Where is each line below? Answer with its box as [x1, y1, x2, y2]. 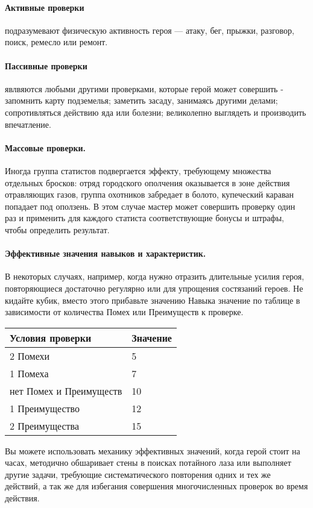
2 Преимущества [10, 418, 80, 433]
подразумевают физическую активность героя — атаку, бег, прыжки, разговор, [5, 24, 294, 36]
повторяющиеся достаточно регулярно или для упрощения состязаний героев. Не [5, 281, 303, 294]
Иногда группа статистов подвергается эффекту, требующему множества [5, 164, 271, 177]
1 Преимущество [10, 401, 80, 415]
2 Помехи [10, 348, 50, 363]
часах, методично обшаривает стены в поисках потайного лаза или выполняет [5, 456, 291, 469]
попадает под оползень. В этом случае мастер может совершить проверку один [5, 199, 296, 212]
